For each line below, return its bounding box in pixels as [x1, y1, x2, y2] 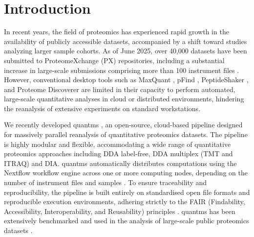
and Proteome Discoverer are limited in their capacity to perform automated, [4, 84, 235, 94]
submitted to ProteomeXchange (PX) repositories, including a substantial [4, 55, 225, 65]
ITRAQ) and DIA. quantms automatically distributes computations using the [4, 158, 237, 168]
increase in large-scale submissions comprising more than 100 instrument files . [4, 65, 239, 75]
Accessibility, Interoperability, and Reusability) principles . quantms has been [4, 206, 235, 216]
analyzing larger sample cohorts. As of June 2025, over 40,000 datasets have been [4, 46, 247, 56]
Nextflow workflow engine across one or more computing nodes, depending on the [4, 167, 248, 178]
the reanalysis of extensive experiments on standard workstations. [4, 103, 201, 113]
